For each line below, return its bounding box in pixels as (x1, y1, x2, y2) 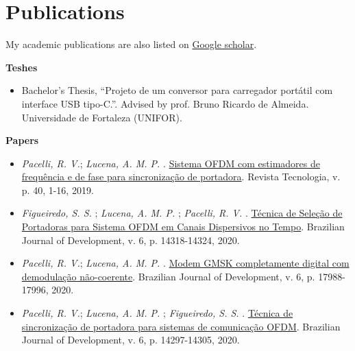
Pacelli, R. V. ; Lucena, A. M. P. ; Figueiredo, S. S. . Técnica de (21, 306, 293, 320)
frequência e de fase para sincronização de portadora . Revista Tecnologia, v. (21, 169, 341, 184)
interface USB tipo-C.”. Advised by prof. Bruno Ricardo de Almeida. (21, 96, 309, 110)
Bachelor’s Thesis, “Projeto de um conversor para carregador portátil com (21, 83, 333, 97)
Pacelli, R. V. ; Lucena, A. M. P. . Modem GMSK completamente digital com (21, 256, 350, 270)
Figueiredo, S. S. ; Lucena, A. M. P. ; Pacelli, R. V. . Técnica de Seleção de (21, 206, 343, 220)
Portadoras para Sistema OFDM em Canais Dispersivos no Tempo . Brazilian (21, 219, 345, 234)
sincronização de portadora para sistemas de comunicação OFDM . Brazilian (21, 319, 341, 333)
